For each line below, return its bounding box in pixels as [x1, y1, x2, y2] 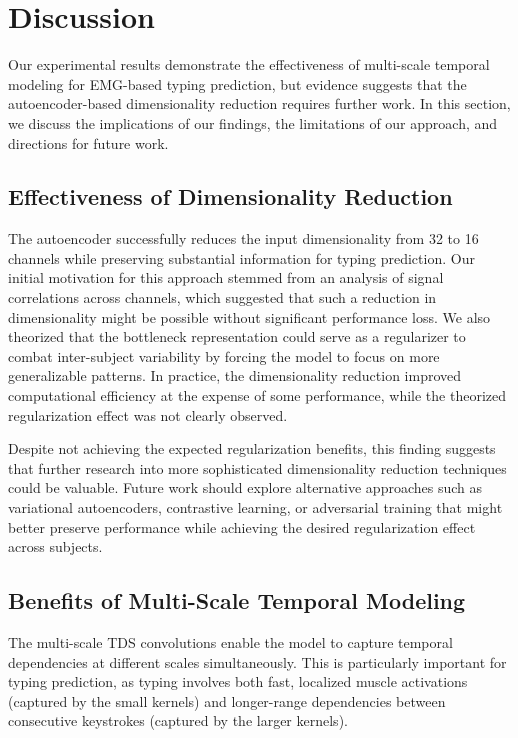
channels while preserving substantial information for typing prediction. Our [8, 247, 475, 268]
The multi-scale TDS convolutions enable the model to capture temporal [8, 632, 453, 652]
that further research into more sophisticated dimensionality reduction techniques [8, 457, 507, 478]
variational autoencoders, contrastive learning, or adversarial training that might [8, 497, 503, 518]
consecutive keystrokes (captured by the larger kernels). [8, 710, 348, 731]
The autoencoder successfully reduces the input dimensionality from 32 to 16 [8, 228, 479, 249]
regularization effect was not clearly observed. [8, 404, 288, 425]
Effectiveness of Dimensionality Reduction [8, 181, 453, 212]
